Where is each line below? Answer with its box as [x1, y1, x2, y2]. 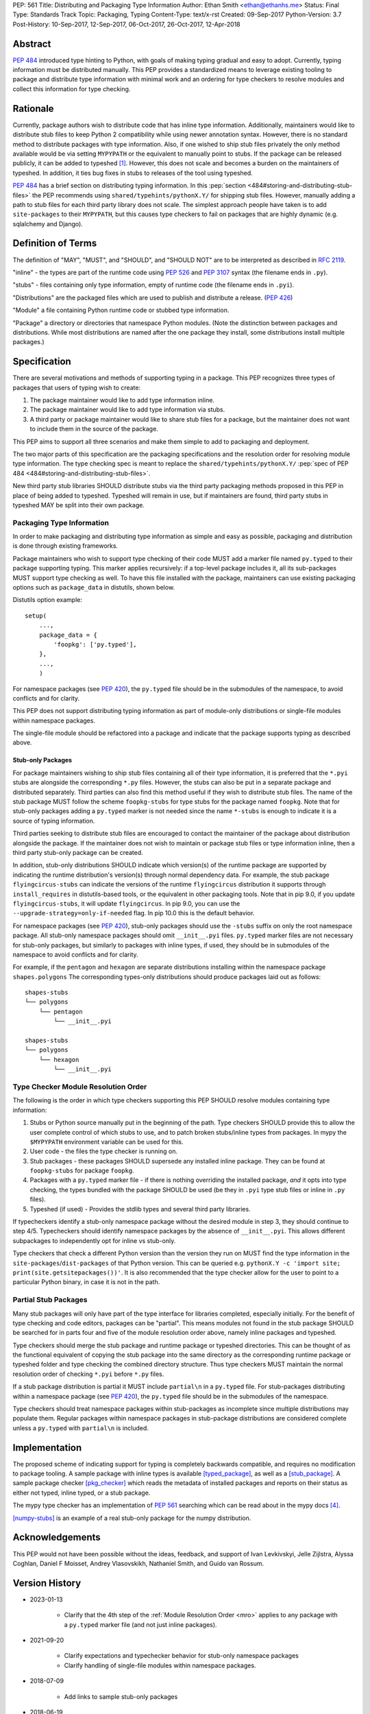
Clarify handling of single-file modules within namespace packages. [64, 1661, 256, 1669]
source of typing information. [12, 817, 95, 825]
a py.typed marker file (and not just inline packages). [64, 1620, 217, 1628]
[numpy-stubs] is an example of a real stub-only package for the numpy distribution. [12, 1514, 251, 1522]
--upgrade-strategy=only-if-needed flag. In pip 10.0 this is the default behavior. [12, 909, 255, 917]
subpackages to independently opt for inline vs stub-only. [12, 1236, 176, 1244]
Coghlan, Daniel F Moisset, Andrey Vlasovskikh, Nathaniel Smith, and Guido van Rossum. [12, 1559, 264, 1567]
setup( [25, 612, 47, 620]
